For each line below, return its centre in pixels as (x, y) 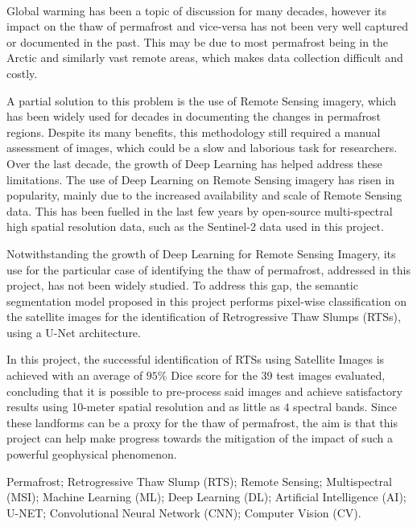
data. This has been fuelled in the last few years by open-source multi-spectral (200, 210)
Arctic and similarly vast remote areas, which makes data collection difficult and (205, 58)
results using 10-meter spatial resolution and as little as (143, 407)
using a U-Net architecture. (74, 332)
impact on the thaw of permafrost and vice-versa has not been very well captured (207, 26)
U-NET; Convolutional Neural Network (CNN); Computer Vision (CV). (184, 512)
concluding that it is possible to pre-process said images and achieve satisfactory (204, 391)
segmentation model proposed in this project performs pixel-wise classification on (206, 301)
